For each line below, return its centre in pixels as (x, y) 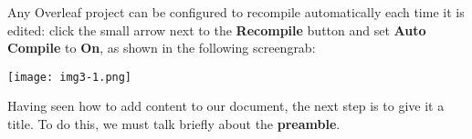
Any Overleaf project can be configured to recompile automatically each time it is (236, 12)
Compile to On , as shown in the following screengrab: (162, 48)
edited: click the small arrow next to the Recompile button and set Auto (217, 30)
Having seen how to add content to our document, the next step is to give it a (226, 106)
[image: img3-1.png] (70, 77)
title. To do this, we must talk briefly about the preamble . (174, 124)
